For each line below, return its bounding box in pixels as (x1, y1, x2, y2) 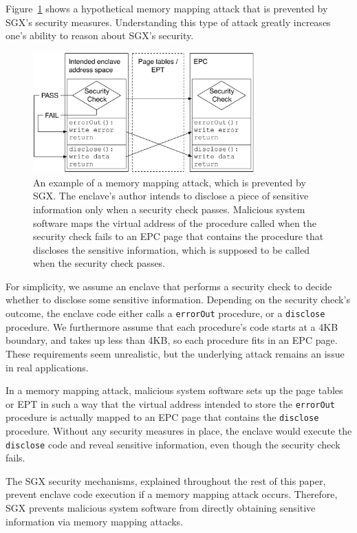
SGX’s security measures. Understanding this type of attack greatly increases (6, 14, 331, 29)
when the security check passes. (33, 256, 166, 270)
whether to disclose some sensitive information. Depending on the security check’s (6, 292, 350, 307)
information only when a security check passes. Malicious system (33, 202, 305, 216)
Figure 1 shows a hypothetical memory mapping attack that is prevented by (6, 1, 328, 15)
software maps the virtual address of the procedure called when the (33, 215, 316, 230)
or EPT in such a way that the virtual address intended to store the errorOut (6, 396, 335, 411)
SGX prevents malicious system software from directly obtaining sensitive (6, 501, 316, 515)
